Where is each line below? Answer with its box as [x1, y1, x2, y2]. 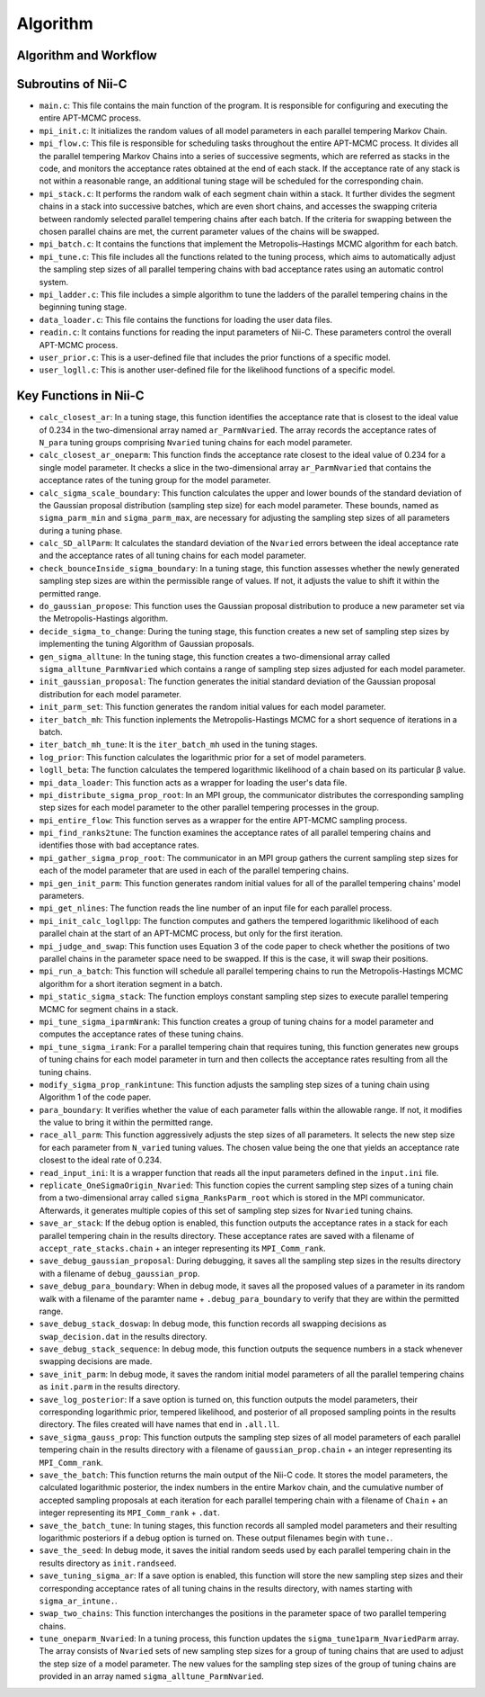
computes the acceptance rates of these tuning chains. [39, 1028, 244, 1039]
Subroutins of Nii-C [16, 76, 128, 92]
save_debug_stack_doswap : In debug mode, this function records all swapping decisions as [39, 1318, 387, 1329]
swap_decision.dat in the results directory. [39, 1331, 207, 1342]
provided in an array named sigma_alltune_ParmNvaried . [39, 1671, 264, 1682]
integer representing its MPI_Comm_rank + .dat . [39, 1507, 220, 1518]
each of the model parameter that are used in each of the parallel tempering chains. [39, 865, 349, 876]
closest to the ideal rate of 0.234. [39, 1154, 162, 1165]
